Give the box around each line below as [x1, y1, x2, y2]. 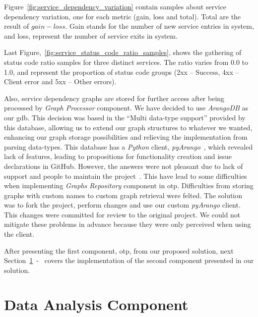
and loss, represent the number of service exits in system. [4, 30, 178, 41]
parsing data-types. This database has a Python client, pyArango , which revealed [4, 141, 253, 152]
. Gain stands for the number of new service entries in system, [65, 21, 254, 31]
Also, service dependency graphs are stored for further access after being [4, 93, 225, 103]
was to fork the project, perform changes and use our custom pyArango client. [4, 200, 241, 210]
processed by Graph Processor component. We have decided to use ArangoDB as [4, 103, 249, 113]
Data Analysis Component [4, 294, 189, 314]
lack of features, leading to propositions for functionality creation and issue [4, 151, 232, 161]
